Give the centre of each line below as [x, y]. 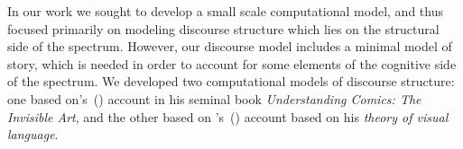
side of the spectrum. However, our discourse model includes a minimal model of [230, 46]
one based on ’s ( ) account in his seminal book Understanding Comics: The [214, 98]
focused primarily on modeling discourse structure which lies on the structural [223, 28]
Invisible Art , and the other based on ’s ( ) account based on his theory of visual [228, 116]
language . [33, 134]
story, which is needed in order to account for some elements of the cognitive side [232, 63]
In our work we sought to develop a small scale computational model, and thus [225, 11]
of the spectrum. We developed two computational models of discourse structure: [231, 81]
